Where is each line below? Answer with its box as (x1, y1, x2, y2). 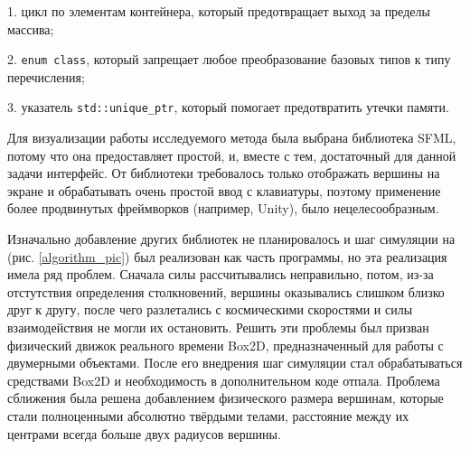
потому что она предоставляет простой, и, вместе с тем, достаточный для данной (7, 145, 456, 164)
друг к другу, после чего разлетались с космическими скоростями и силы (7, 300, 413, 319)
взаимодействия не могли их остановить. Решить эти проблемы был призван (7, 318, 429, 337)
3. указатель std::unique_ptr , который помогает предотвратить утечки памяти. (7, 98, 449, 117)
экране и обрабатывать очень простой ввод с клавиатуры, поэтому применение (7, 181, 441, 200)
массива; (7, 19, 54, 38)
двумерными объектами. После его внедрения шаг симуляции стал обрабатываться (7, 353, 463, 372)
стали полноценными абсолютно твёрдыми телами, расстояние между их (7, 407, 409, 425)
